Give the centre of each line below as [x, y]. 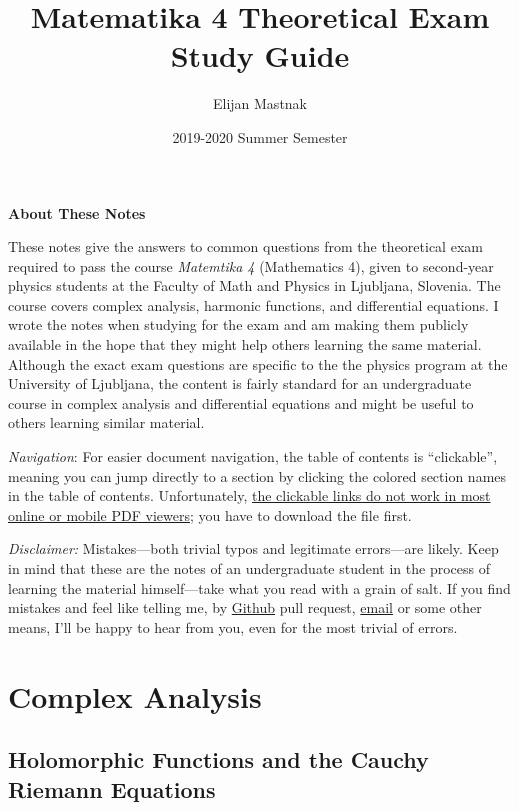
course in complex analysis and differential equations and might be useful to [241, 402]
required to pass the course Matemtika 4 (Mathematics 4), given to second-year [251, 265]
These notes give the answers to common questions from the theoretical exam [245, 246]
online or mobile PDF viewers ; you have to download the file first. [210, 514]
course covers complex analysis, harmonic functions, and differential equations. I [253, 304]
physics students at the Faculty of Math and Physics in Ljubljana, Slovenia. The [254, 285]
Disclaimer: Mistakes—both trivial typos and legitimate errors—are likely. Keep [253, 548]
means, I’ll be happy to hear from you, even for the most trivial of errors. [233, 626]
